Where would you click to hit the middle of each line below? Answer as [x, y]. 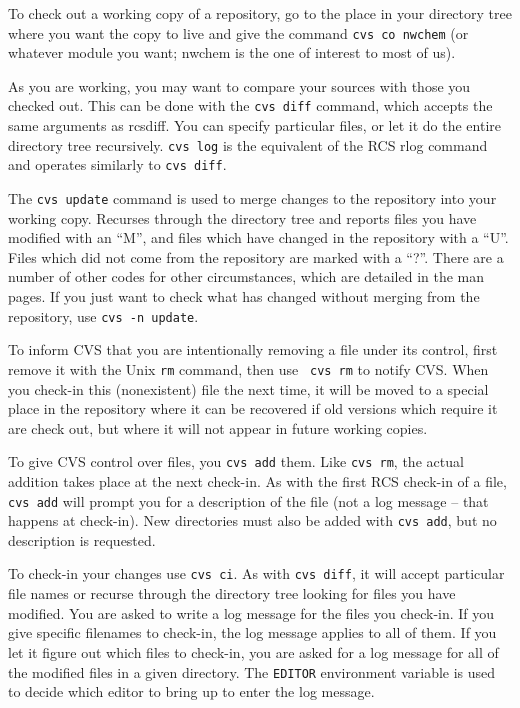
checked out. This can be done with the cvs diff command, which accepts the [250, 105]
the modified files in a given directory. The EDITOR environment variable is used [252, 671]
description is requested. [82, 539]
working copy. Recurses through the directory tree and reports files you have [242, 217]
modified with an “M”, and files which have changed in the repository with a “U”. [258, 237]
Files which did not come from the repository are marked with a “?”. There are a [256, 256]
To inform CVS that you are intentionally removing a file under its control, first [253, 349]
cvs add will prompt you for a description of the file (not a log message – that [248, 500]
